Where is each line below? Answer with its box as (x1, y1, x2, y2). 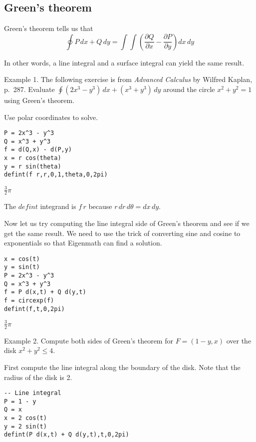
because (88, 201, 112, 211)
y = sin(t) (4, 263, 40, 271)
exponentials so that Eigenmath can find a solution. (4, 237, 162, 248)
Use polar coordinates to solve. (4, 111, 98, 122)
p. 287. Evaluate (4, 83, 55, 94)
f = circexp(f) (4, 297, 54, 304)
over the (226, 335, 252, 345)
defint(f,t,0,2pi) (4, 305, 65, 312)
